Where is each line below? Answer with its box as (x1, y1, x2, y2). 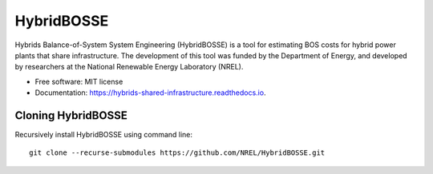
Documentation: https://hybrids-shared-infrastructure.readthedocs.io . (34, 88, 266, 97)
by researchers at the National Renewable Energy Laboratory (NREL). (14, 62, 244, 72)
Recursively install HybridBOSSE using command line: (14, 130, 192, 140)
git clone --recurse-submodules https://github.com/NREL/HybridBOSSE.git (29, 148, 326, 157)
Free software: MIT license (34, 77, 123, 86)
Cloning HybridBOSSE (14, 109, 127, 122)
